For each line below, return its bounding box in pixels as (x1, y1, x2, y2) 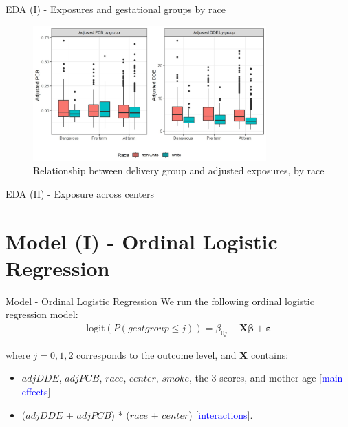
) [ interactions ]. (188, 407, 253, 421)
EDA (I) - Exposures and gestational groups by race (6, 2, 226, 16)
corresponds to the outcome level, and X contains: (76, 347, 289, 362)
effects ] (21, 384, 51, 398)
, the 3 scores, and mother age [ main (188, 371, 343, 385)
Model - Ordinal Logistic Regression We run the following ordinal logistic (6, 293, 314, 308)
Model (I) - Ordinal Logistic (6, 227, 278, 255)
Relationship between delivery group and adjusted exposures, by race (33, 163, 325, 178)
